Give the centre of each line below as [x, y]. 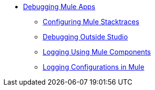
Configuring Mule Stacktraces [91, 22]
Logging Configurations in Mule [94, 67]
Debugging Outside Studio [85, 37]
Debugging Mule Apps [59, 7]
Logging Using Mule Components [97, 52]
